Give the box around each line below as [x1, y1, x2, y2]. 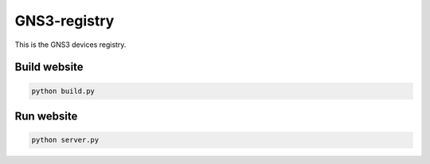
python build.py [31, 86, 96, 96]
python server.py [31, 135, 100, 145]
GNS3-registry [14, 12, 115, 29]
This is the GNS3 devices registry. [14, 40, 127, 49]
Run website [14, 109, 78, 123]
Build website [14, 61, 84, 74]
